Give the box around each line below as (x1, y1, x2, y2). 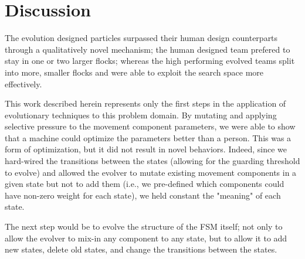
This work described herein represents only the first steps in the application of (5, 97, 286, 110)
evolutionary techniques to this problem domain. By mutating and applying (5, 108, 277, 121)
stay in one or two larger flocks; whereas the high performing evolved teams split (5, 54, 295, 67)
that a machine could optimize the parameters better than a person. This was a (5, 131, 292, 144)
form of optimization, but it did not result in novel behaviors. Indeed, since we (5, 143, 287, 155)
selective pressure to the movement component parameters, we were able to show (5, 120, 296, 132)
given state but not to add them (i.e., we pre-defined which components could (5, 178, 284, 190)
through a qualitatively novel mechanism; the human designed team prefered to (5, 43, 290, 55)
